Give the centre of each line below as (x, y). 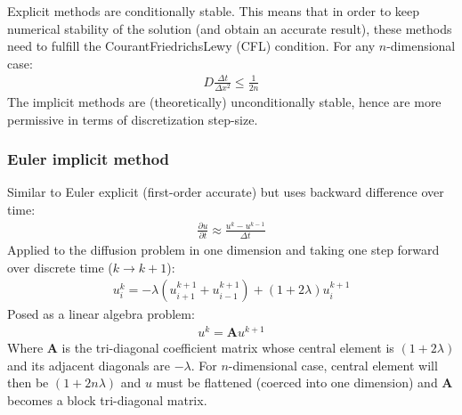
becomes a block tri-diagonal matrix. (107, 399)
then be (28, 382)
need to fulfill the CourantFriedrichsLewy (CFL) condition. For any (191, 46)
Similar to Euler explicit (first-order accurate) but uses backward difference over (226, 192)
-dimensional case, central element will (333, 365)
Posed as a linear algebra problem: (101, 314)
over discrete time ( (60, 267)
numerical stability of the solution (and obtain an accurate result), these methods (230, 28)
